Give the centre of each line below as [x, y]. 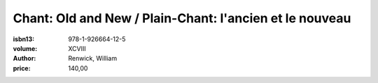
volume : [25, 48]
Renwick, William [93, 59]
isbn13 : [24, 39]
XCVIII [77, 48]
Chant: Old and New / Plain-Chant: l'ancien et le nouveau [182, 18]
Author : [24, 59]
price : [22, 68]
